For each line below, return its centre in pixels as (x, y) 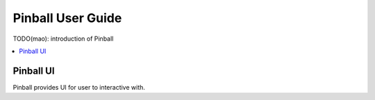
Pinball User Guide (67, 18)
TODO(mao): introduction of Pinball (63, 39)
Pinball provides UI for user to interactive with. (79, 87)
